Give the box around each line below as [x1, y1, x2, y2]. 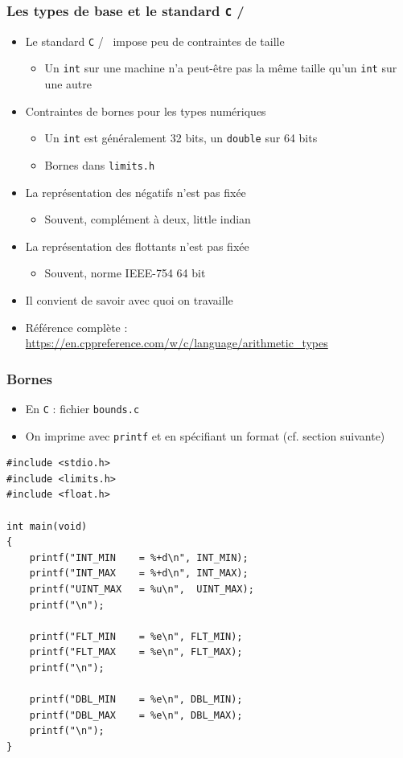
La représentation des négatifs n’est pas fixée [25, 183, 246, 200]
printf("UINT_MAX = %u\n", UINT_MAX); [29, 584, 254, 596]
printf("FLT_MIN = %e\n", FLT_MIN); [29, 630, 243, 642]
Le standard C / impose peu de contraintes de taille [25, 32, 285, 49]
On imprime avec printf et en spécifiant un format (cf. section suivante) [25, 427, 385, 444]
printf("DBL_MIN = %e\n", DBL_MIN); [29, 694, 243, 706]
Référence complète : [25, 318, 128, 335]
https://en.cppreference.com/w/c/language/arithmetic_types [25, 334, 328, 351]
